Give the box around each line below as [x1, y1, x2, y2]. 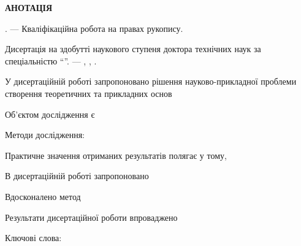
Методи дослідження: [5, 128, 85, 141]
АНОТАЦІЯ [5, 1, 53, 13]
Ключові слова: [5, 231, 62, 244]
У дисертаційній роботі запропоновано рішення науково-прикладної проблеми [5, 75, 297, 88]
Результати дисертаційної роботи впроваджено [5, 210, 178, 223]
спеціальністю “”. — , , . [5, 54, 97, 67]
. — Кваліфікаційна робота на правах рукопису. [5, 21, 183, 34]
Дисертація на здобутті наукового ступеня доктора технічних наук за [5, 42, 261, 55]
